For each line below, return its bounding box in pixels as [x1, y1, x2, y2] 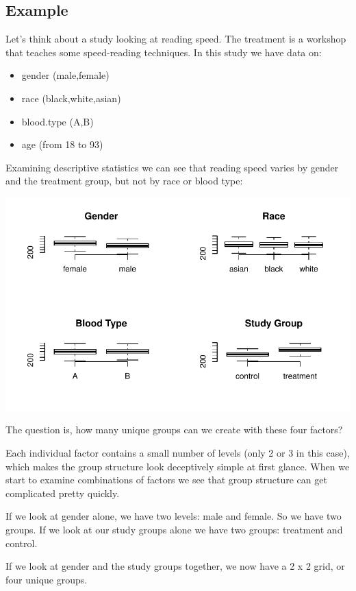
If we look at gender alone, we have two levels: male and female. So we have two [5, 509, 342, 523]
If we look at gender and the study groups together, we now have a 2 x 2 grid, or [5, 559, 345, 573]
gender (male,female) [21, 68, 110, 82]
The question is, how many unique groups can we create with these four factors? [5, 422, 343, 437]
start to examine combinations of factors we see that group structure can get [5, 472, 327, 487]
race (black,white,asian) [21, 91, 121, 105]
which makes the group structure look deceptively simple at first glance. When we [5, 459, 350, 473]
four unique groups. [5, 572, 88, 586]
